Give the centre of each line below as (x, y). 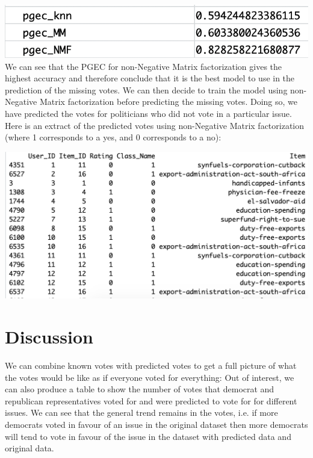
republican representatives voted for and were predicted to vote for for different (151, 400)
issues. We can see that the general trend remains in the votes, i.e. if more (141, 413)
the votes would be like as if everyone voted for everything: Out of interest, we (150, 377)
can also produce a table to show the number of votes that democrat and (140, 389)
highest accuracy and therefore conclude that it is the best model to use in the (150, 78)
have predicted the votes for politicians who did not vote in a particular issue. (148, 113)
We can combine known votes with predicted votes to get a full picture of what (151, 365)
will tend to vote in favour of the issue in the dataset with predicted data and (148, 436)
